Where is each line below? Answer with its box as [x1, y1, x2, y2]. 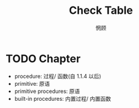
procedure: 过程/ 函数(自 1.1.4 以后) [14, 73, 102, 80]
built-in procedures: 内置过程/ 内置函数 [14, 95, 111, 102]
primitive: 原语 [14, 80, 50, 87]
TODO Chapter [5, 52, 81, 65]
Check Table [68, 4, 134, 17]
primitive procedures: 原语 [14, 88, 80, 95]
